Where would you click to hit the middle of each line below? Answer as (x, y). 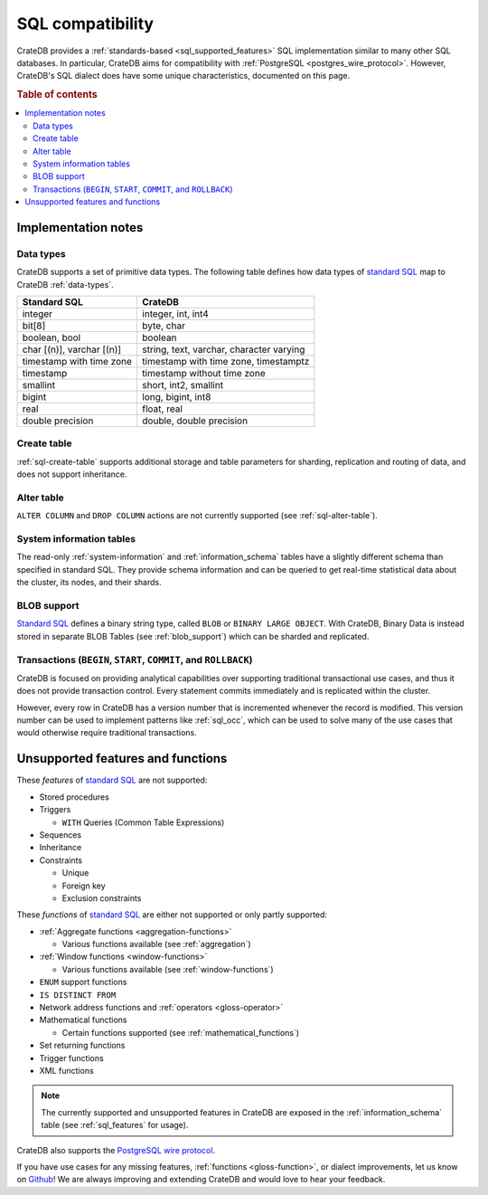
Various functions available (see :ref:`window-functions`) (168, 969)
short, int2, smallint (183, 385)
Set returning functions (82, 1046)
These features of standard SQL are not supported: (112, 780)
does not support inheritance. (72, 474)
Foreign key (84, 886)
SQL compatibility (85, 24)
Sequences (60, 835)
